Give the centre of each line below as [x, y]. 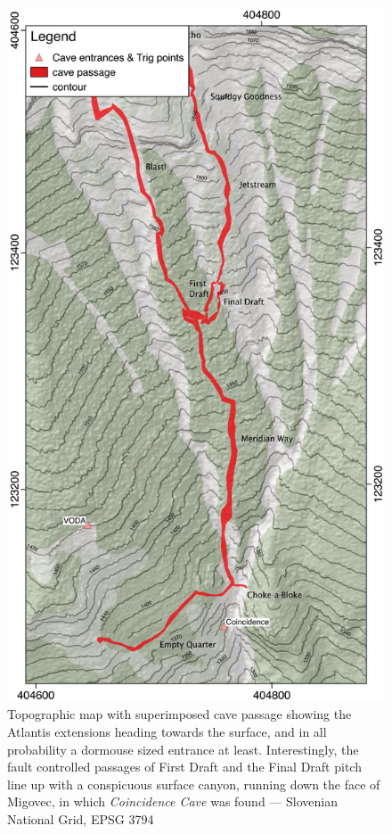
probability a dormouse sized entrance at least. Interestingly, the [183, 749]
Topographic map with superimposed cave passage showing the [180, 714]
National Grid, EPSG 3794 [81, 818]
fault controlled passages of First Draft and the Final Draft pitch [184, 767]
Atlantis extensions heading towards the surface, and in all [167, 731]
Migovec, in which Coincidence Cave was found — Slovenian [172, 801]
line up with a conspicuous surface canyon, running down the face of [194, 784]
